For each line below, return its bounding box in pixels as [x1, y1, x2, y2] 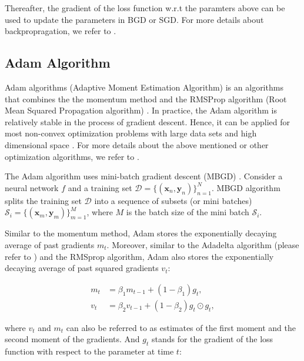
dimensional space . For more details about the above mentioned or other [5, 138, 269, 151]
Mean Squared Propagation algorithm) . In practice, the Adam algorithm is [5, 104, 277, 116]
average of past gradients [5, 238, 95, 250]
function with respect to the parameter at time [5, 345, 174, 357]
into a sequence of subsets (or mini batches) [94, 194, 252, 206]
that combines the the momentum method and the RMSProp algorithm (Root [5, 92, 287, 105]
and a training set [68, 181, 132, 193]
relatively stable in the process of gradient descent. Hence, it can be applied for [5, 115, 290, 128]
